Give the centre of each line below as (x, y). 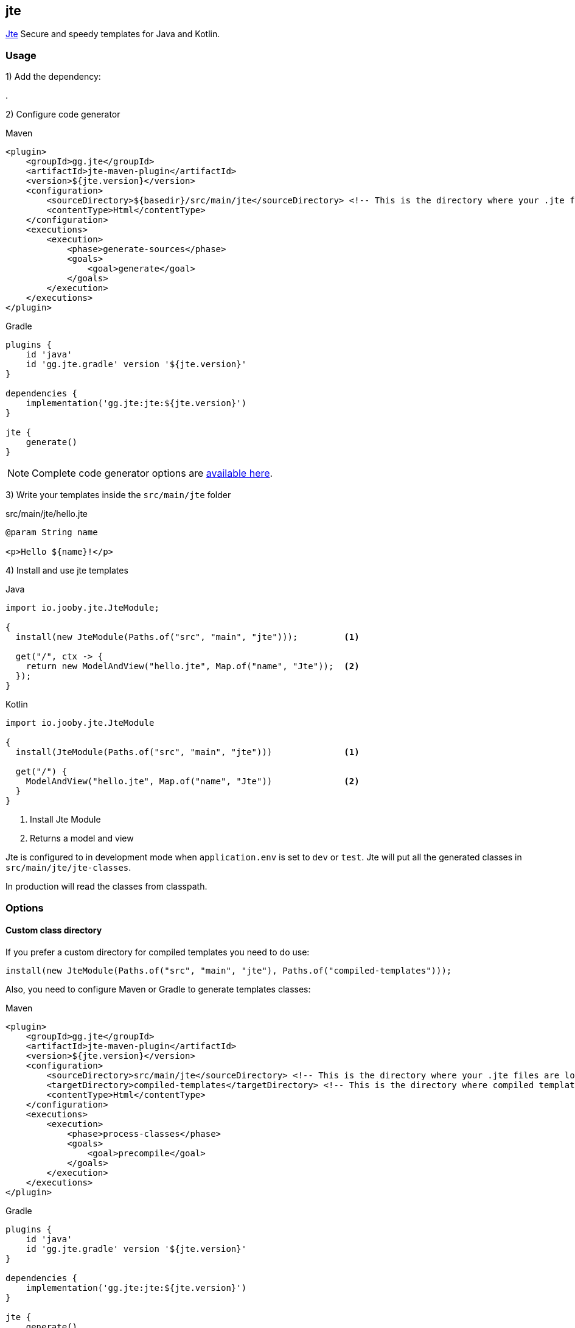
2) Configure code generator (63, 114)
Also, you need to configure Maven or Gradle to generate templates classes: (158, 989)
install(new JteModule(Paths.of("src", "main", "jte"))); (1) (187, 637)
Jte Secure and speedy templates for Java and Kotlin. (113, 34)
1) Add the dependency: (53, 77)
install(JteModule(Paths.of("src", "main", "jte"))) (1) (187, 752)
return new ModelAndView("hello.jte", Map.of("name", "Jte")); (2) (193, 666)
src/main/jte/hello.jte (47, 514)
